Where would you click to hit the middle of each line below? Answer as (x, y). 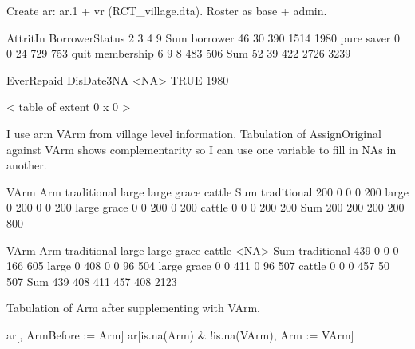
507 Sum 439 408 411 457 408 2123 (92, 281)
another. (27, 165)
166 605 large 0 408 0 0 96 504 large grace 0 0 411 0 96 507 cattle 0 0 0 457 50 (198, 266)
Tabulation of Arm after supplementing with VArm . (133, 308)
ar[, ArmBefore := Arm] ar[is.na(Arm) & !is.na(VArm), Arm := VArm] (180, 334)
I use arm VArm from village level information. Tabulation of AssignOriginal (194, 133)
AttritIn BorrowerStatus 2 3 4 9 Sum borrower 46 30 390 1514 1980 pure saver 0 (203, 37)
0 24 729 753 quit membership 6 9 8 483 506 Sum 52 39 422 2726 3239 (179, 53)
